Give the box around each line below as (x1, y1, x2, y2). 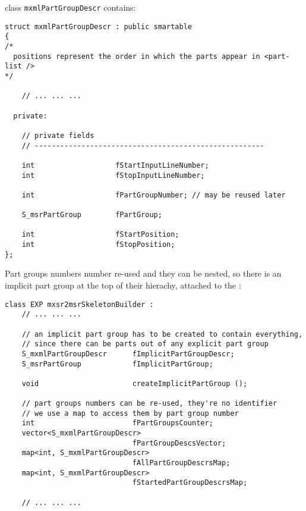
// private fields (21, 131, 94, 140)
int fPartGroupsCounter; (21, 419, 213, 428)
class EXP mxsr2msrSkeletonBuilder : (5, 300, 154, 309)
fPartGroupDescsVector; (132, 438, 226, 447)
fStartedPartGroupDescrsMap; (132, 478, 248, 487)
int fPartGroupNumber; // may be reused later (21, 190, 286, 199)
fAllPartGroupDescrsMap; (132, 459, 231, 468)
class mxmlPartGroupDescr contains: (5, 1, 136, 13)
